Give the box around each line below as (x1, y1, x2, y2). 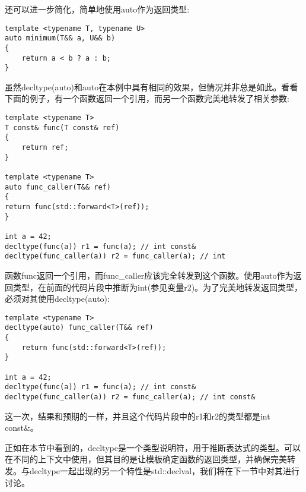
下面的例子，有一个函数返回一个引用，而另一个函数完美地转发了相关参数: (5, 92, 289, 105)
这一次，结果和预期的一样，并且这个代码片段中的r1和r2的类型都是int (5, 409, 270, 422)
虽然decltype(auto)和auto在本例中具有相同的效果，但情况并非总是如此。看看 (5, 80, 298, 93)
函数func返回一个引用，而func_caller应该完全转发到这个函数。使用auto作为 (5, 269, 294, 281)
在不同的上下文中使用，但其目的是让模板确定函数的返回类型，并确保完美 (5, 453, 287, 465)
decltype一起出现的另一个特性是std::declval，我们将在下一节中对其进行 (29, 464, 300, 477)
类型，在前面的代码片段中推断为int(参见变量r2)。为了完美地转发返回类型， (12, 280, 303, 293)
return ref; (21, 143, 69, 152)
